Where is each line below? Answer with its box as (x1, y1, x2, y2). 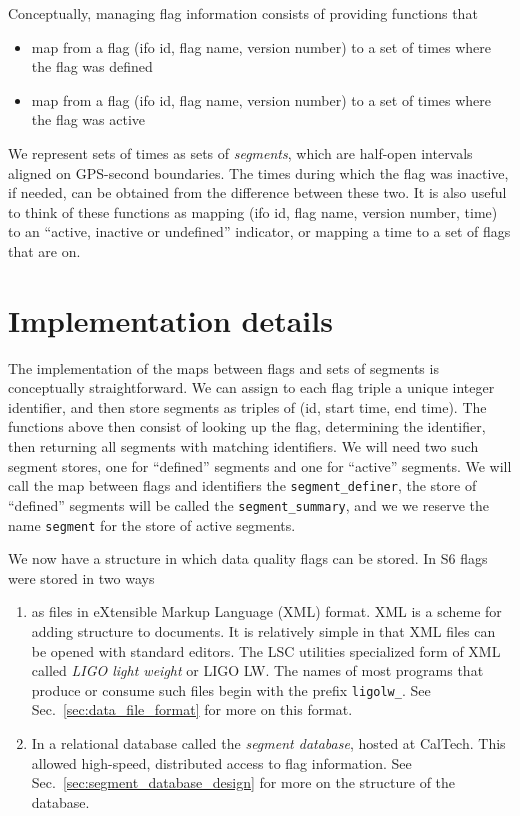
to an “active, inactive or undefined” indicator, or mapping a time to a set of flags (8, 221, 511, 242)
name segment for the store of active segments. (8, 514, 296, 535)
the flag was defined (31, 56, 153, 77)
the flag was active (31, 109, 146, 130)
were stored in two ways (8, 567, 155, 588)
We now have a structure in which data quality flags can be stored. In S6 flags (8, 548, 488, 569)
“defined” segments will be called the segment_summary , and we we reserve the (8, 494, 489, 515)
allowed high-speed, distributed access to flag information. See (31, 752, 412, 773)
